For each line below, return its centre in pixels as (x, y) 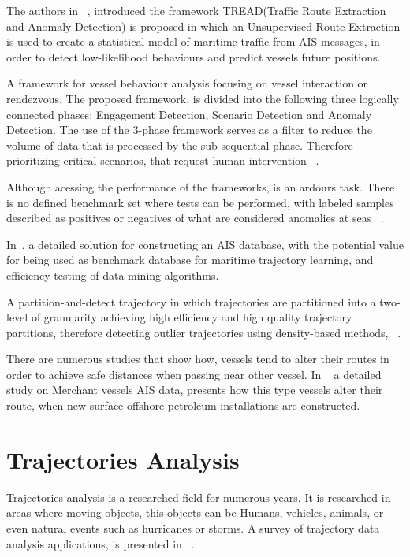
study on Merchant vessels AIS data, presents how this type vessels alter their (195, 390)
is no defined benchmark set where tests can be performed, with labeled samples (200, 202)
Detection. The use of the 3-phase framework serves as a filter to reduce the (189, 130)
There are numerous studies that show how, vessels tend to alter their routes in (198, 359)
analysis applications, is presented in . (101, 543)
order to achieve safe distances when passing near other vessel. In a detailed (194, 374)
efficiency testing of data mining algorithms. (113, 275)
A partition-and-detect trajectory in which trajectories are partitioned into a (191, 301)
